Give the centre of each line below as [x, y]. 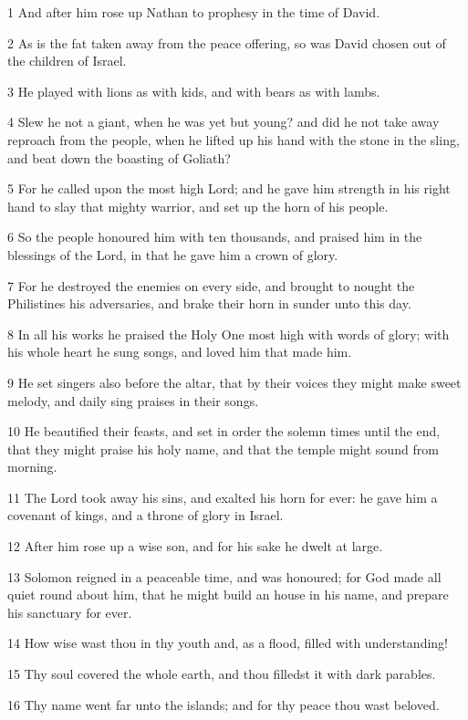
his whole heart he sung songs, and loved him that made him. [180, 352]
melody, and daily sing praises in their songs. [133, 400]
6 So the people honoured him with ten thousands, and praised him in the [215, 237]
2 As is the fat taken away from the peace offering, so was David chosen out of [227, 42]
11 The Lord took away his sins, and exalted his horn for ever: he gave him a [223, 497]
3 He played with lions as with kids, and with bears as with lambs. [194, 91]
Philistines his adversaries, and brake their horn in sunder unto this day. [209, 303]
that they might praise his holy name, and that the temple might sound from [223, 449]
